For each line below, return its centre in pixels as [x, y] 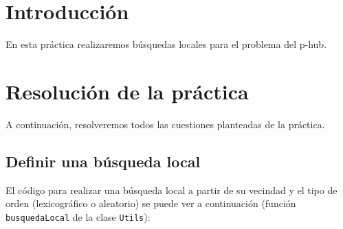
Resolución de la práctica [127, 91]
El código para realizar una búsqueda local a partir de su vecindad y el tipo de [171, 190]
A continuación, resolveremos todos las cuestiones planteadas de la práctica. [165, 124]
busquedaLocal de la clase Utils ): [78, 216]
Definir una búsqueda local [103, 161]
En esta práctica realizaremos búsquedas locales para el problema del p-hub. [166, 44]
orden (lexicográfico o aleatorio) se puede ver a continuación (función [151, 203]
